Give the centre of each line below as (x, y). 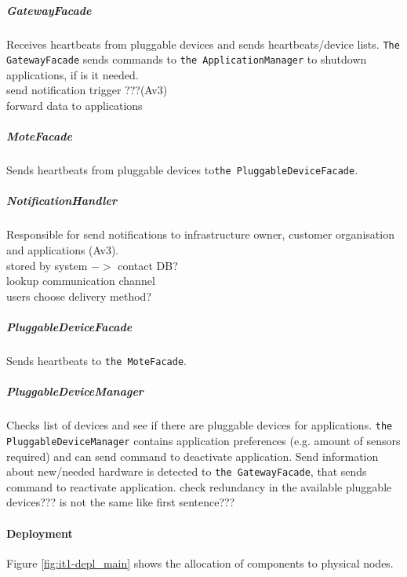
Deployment (40, 533)
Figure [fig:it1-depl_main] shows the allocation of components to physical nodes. (200, 562)
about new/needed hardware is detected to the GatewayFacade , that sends (187, 471)
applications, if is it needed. (73, 74)
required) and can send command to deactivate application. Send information (193, 456)
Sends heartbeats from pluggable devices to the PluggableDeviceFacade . (182, 170)
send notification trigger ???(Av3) (87, 90)
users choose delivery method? (79, 296)
